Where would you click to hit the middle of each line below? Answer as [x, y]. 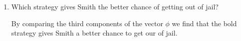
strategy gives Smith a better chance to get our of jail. [94, 33]
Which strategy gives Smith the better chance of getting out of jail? [115, 6]
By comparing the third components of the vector [87, 23]
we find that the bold [204, 23]
